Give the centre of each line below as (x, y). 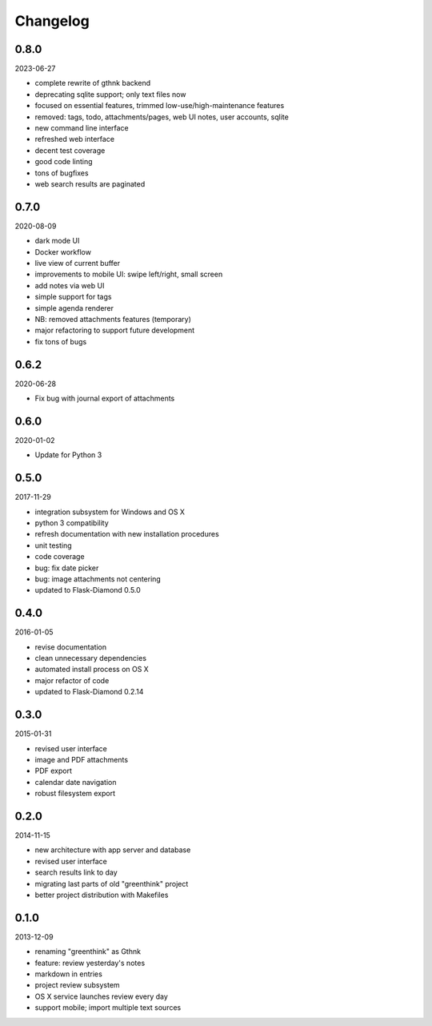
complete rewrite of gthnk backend (93, 83)
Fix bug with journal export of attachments (105, 398)
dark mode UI (57, 241)
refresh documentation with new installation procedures (127, 534)
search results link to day (76, 872)
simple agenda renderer (74, 308)
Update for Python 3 (68, 455)
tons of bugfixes (62, 173)
